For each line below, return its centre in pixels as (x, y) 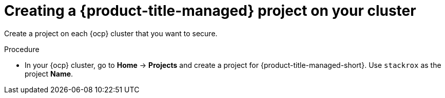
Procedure (22, 49)
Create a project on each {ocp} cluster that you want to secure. (111, 33)
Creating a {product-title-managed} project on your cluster (210, 11)
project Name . (49, 73)
